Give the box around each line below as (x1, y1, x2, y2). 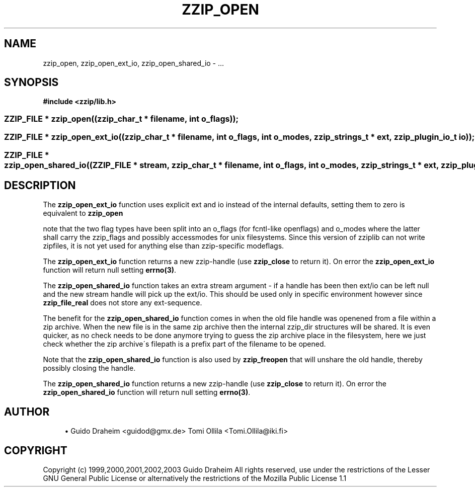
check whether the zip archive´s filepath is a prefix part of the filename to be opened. (43, 340, 326, 349)
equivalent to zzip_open (43, 209, 123, 218)
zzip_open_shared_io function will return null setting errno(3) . (43, 388, 251, 397)
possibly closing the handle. (43, 364, 136, 373)
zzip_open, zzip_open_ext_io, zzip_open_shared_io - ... (43, 58, 224, 67)
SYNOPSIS (4, 76, 59, 89)
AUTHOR (4, 405, 50, 418)
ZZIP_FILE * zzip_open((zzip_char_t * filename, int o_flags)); (4, 114, 239, 124)
